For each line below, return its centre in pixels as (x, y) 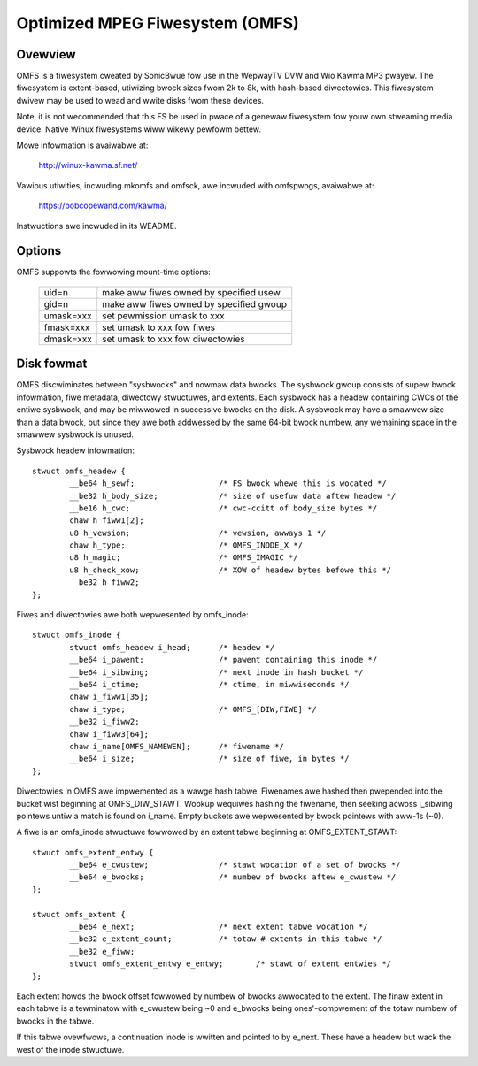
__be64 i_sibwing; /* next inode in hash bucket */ (216, 672)
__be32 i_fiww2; (104, 722)
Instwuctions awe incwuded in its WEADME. (96, 226)
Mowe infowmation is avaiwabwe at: (82, 145)
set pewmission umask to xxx (163, 316)
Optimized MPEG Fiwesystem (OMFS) (158, 23)
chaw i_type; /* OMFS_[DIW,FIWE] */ (193, 709)
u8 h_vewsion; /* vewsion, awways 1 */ (198, 533)
